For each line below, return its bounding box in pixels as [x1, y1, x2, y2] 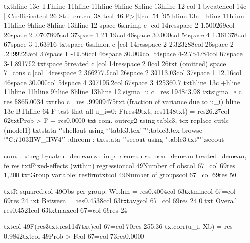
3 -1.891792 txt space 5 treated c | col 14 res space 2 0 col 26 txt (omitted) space [4, 58, 226, 68]
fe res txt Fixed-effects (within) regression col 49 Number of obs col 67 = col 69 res [4, 160, 235, 170]
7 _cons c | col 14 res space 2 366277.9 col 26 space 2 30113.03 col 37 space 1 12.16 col [4, 68, 242, 78]
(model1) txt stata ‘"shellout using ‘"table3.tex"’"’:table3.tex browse [4, 124, 203, 135]
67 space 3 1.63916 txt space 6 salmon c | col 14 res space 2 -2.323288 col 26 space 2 [4, 39, 234, 49]
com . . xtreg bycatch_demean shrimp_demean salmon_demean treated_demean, [4, 150, 247, 160]
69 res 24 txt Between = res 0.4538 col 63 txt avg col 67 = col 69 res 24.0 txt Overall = [4, 195, 245, 206]
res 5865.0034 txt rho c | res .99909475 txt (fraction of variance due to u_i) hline [4, 96, 240, 106]
